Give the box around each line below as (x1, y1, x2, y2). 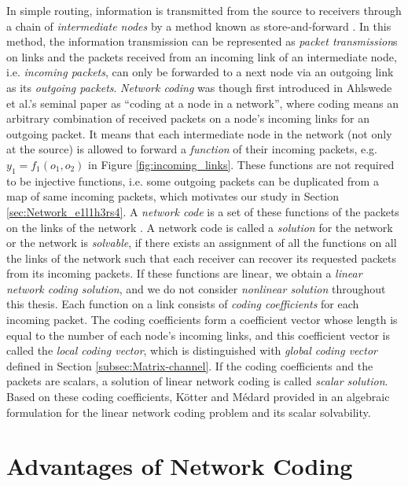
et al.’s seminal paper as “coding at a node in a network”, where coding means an (6, 94, 399, 111)
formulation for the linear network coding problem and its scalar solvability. (6, 403, 371, 420)
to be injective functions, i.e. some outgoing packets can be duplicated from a (6, 172, 379, 189)
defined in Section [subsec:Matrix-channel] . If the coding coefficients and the (6, 357, 373, 374)
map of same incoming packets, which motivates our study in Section (6, 188, 340, 204)
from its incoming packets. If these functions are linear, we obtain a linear (6, 265, 362, 282)
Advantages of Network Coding (6, 450, 353, 482)
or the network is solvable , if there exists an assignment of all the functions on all (6, 234, 397, 251)
